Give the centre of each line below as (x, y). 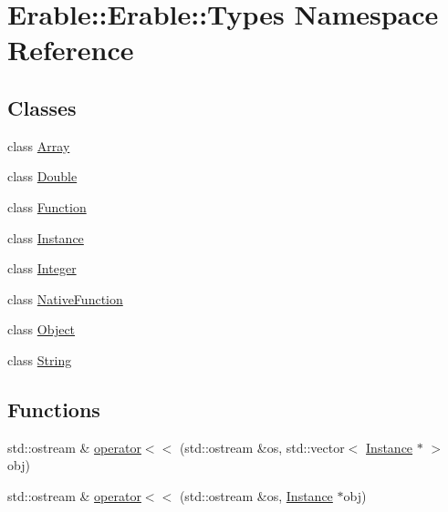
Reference (71, 50)
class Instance (46, 237)
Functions (54, 409)
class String (40, 359)
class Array (39, 145)
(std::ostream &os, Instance (256, 495)
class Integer (42, 268)
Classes (42, 107)
